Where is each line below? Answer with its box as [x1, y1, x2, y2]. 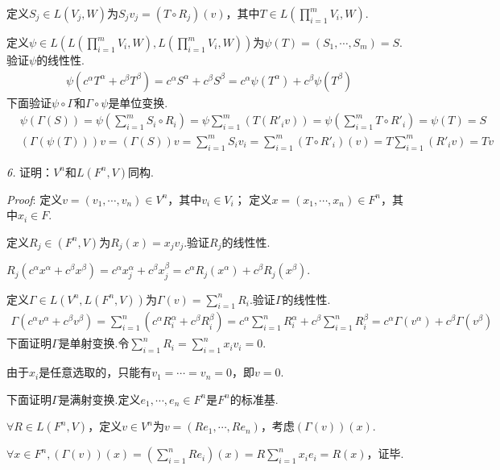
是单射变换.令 [58, 335, 130, 351]
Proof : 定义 [6, 190, 63, 207]
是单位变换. [108, 94, 168, 110]
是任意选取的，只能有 [39, 364, 152, 381]
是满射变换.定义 [58, 390, 141, 407]
